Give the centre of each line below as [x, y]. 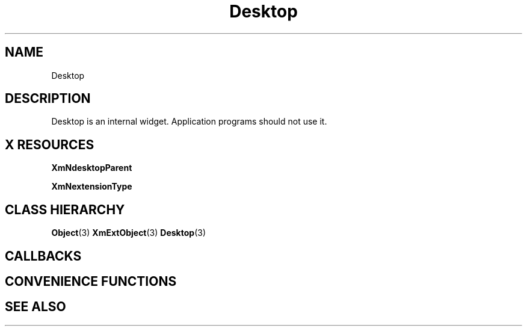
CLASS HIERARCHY [65, 209]
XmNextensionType [92, 187]
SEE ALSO [35, 307]
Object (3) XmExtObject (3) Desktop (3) [129, 233]
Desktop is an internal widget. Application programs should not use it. [189, 122]
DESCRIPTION [48, 99]
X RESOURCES [50, 144]
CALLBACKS [43, 256]
